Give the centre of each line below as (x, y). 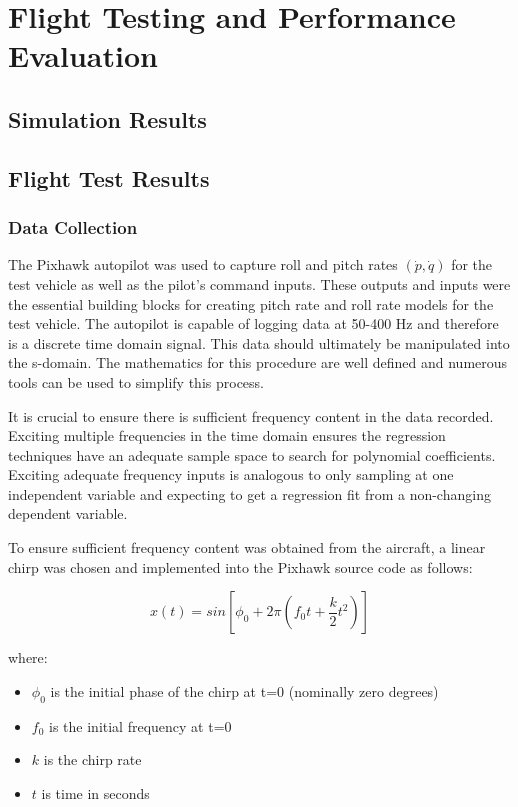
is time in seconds (95, 792)
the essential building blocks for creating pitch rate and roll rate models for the (251, 303)
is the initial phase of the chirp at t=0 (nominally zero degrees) (244, 690)
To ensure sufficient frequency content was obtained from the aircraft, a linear (247, 547)
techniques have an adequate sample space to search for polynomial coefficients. (252, 454)
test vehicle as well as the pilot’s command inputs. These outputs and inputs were (259, 283)
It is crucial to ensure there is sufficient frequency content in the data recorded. (251, 415)
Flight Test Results (109, 177)
